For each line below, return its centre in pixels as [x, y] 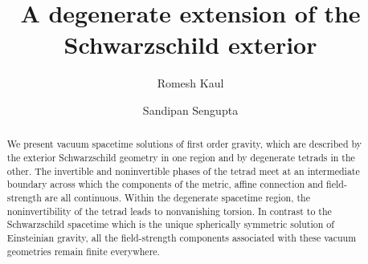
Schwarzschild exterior [190, 45]
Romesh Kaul [190, 83]
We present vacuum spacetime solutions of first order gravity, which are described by [184, 144]
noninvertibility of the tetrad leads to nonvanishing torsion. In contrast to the [169, 211]
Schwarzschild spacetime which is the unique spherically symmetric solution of [170, 224]
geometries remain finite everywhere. [83, 251]
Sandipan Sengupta [190, 110]
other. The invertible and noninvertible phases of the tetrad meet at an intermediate [183, 171]
